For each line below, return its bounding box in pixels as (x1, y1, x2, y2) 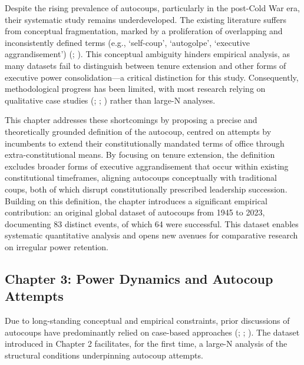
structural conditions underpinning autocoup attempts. (5, 349, 203, 361)
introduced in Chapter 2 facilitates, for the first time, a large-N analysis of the (5, 337, 288, 350)
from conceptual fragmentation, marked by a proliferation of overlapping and (5, 25, 283, 37)
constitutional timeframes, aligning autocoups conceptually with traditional (5, 171, 277, 184)
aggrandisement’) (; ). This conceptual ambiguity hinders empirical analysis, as (5, 48, 290, 60)
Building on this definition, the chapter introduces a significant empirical (5, 194, 267, 207)
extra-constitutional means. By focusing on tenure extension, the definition (5, 148, 275, 161)
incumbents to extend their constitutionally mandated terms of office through (5, 137, 285, 149)
